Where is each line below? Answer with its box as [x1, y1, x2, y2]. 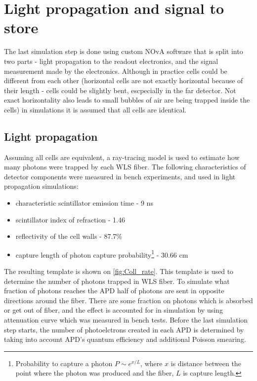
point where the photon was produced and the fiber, [15, 368, 174, 378]
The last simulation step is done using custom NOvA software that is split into [4, 46, 243, 56]
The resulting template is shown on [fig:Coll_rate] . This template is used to [4, 266, 234, 276]
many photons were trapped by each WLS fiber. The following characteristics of [4, 162, 246, 172]
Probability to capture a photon [15, 358, 113, 368]
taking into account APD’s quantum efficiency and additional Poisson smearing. [4, 334, 246, 344]
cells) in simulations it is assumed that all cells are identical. [4, 104, 187, 114]
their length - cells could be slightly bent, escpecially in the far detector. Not [4, 85, 236, 95]
